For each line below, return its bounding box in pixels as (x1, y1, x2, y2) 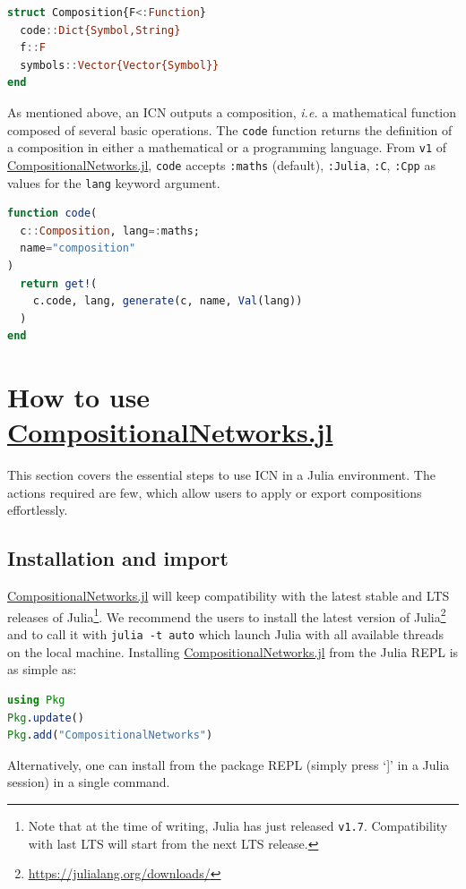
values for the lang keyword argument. (7, 173, 220, 192)
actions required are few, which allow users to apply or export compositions (7, 483, 422, 501)
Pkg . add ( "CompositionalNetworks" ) (7, 729, 213, 742)
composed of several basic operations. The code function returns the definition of (7, 120, 453, 139)
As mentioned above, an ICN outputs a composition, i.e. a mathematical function (7, 102, 457, 121)
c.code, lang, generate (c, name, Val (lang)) (32, 295, 303, 308)
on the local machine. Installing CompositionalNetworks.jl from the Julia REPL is (7, 642, 459, 661)
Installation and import (7, 544, 229, 572)
